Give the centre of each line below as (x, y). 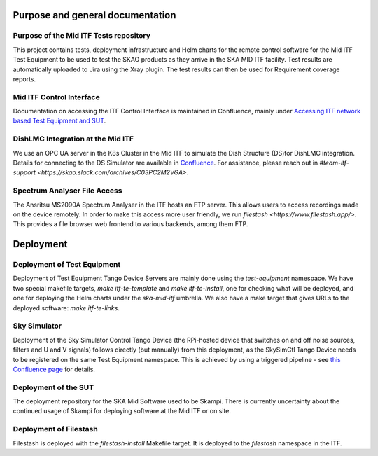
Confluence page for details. (54, 369)
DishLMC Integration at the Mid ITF (73, 139)
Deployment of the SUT (54, 387)
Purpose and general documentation (94, 15)
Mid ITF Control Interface (57, 97)
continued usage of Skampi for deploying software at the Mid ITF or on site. (122, 411)
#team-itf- (335, 163)
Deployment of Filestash (55, 429)
